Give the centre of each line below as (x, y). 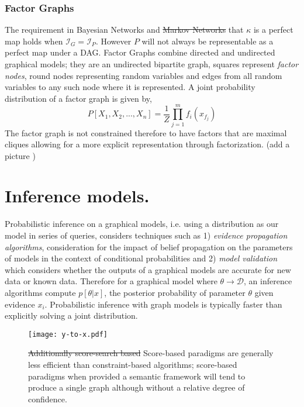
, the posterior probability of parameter (175, 292)
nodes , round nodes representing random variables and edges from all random (144, 75)
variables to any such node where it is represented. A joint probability (130, 87)
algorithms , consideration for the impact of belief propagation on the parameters (149, 246)
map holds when (34, 41)
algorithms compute (40, 292)
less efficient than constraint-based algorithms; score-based (133, 364)
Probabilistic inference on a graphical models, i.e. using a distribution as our (142, 224)
